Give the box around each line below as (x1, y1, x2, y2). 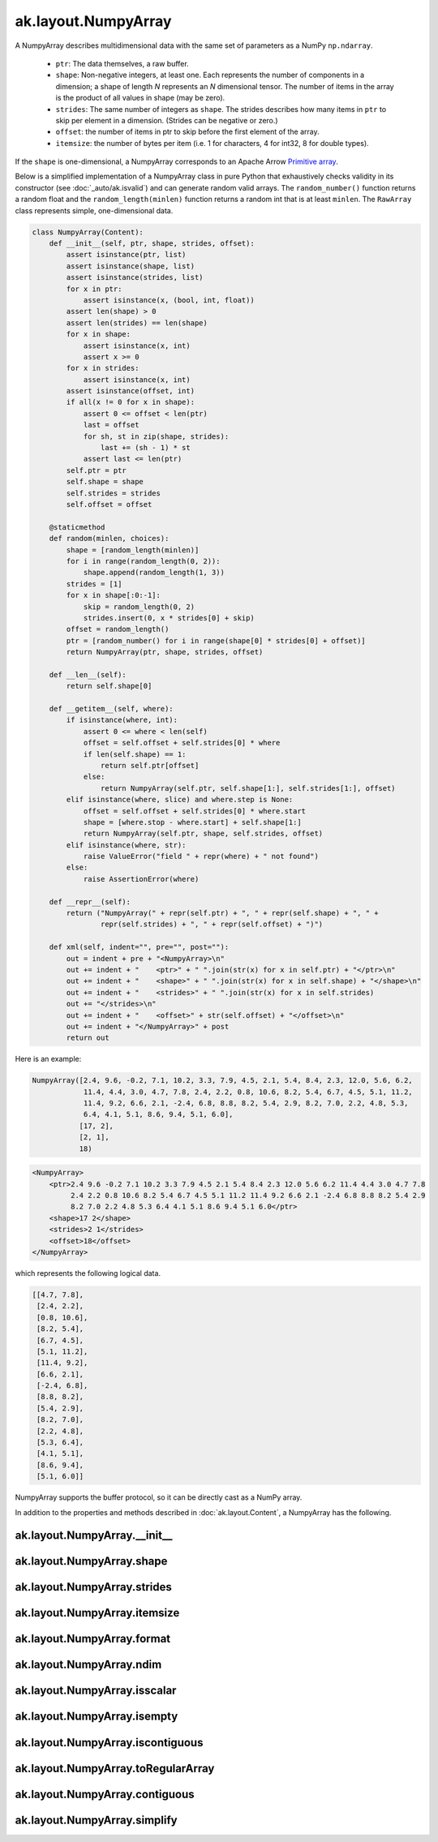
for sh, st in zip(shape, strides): (83, 432, 230, 441)
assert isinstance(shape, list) (66, 261, 195, 271)
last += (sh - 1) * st (100, 443, 191, 453)
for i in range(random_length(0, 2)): (66, 556, 221, 565)
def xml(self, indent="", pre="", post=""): (49, 942, 230, 952)
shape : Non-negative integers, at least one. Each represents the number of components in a (55, 70, 365, 80)
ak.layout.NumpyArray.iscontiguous (15, 1736, 204, 1750)
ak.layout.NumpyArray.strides (15, 1580, 172, 1594)
